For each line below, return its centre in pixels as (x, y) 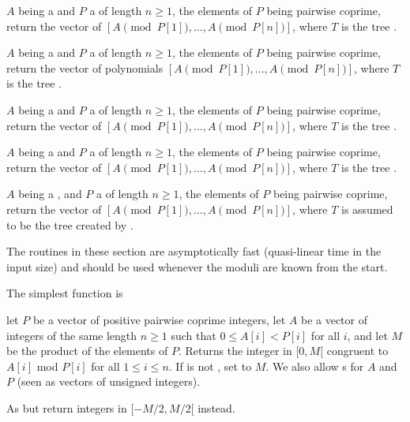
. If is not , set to (210, 366)
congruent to (357, 351)
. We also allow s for (315, 366)
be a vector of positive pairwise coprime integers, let (159, 319)
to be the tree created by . (70, 224)
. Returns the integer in (235, 351)
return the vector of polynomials (85, 67)
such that (194, 335)
